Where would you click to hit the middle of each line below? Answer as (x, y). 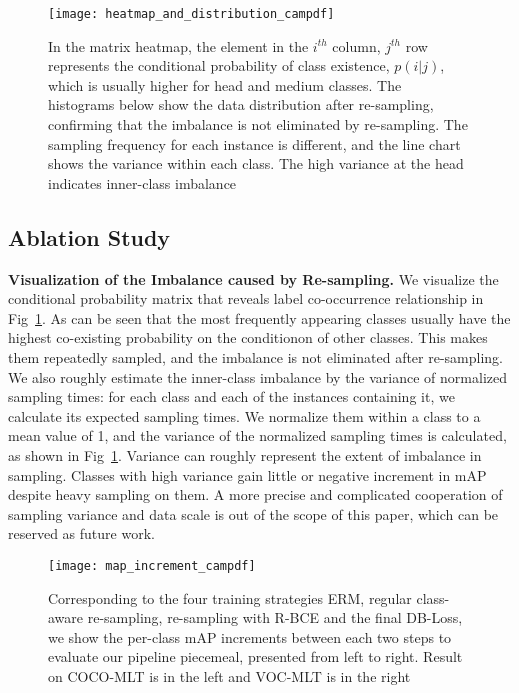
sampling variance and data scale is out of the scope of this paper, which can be (253, 513)
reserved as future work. (81, 533)
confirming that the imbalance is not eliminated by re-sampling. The (258, 124)
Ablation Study (89, 236)
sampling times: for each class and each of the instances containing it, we (231, 396)
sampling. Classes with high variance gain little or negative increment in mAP (247, 474)
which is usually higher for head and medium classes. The (225, 84)
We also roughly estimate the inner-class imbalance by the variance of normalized (257, 376)
